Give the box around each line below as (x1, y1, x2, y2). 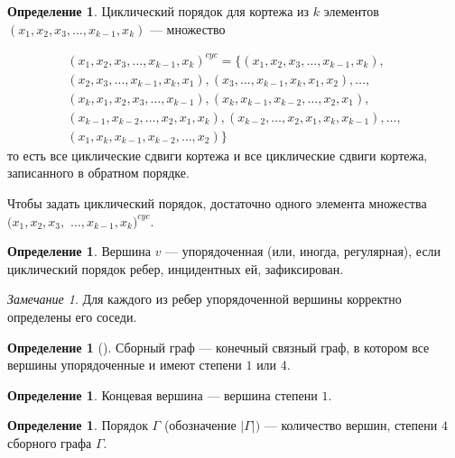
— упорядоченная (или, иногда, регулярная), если (165, 242, 441, 261)
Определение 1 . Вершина (7, 242, 151, 261)
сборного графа (7, 433, 92, 452)
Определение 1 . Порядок (7, 416, 148, 435)
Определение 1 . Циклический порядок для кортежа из (7, 2, 310, 20)
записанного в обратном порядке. (7, 163, 190, 182)
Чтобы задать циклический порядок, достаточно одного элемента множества (7, 194, 427, 213)
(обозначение (163, 416, 237, 435)
